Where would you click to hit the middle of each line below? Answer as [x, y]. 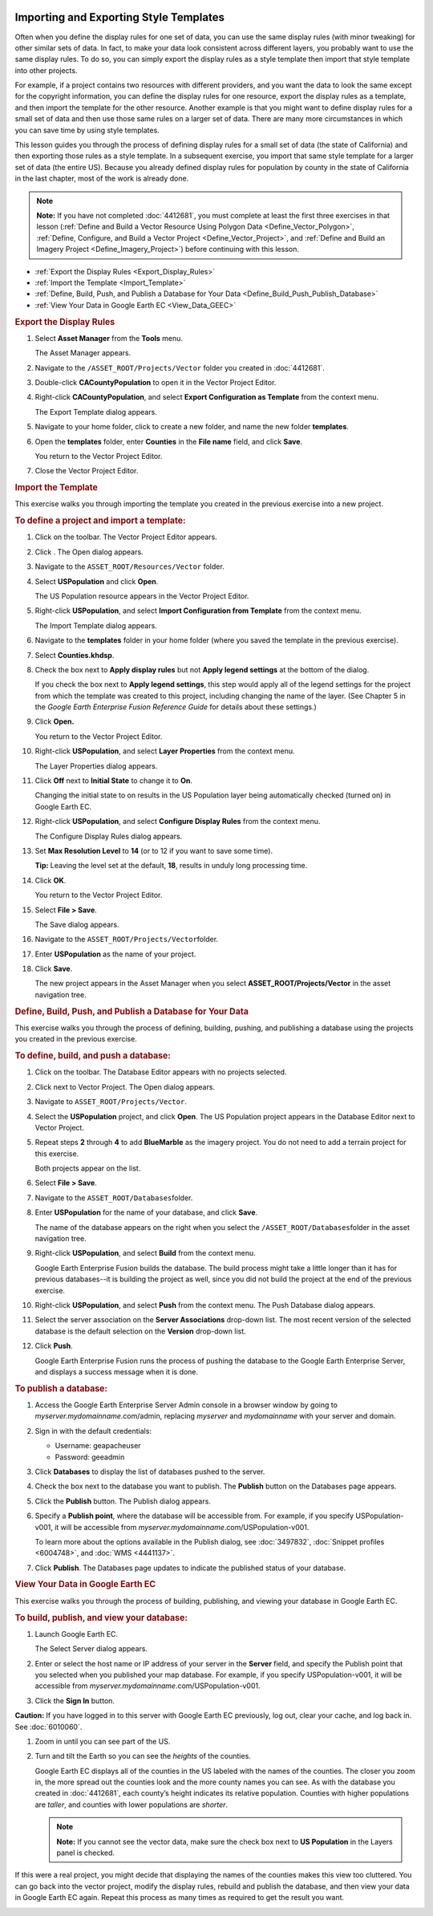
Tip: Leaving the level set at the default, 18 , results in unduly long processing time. [171, 866]
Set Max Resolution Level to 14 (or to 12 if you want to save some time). [154, 850]
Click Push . [54, 1346]
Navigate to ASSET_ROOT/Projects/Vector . [111, 1102]
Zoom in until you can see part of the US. [103, 1741]
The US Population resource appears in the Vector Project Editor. [142, 596]
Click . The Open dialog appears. [89, 552]
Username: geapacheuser [98, 1446]
